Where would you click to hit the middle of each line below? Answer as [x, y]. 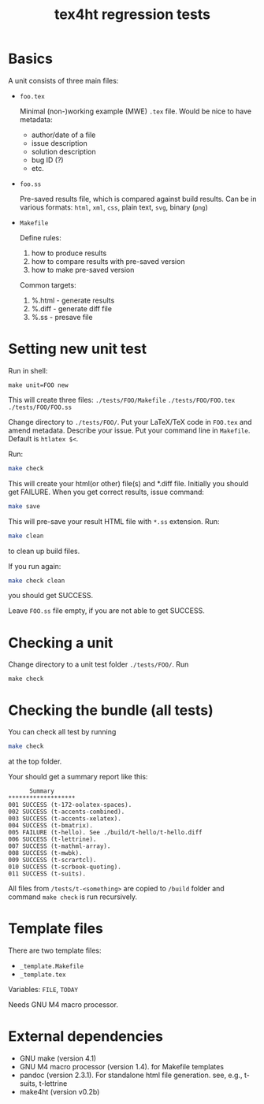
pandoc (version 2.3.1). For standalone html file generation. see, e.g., [131, 1075]
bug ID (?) [48, 160]
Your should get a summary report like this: [78, 777]
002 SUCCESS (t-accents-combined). [67, 812]
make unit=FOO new [38, 385]
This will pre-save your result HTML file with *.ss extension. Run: [114, 521]
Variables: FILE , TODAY [43, 990]
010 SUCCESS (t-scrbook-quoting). [65, 867]
